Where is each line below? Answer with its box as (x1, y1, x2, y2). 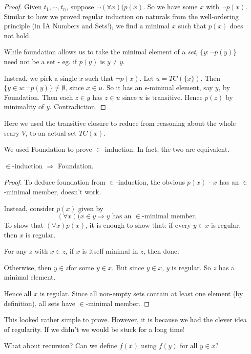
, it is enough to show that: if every (85, 220, 191, 230)
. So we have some (143, 1, 198, 11)
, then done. (143, 246, 179, 256)
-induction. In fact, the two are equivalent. (103, 144, 230, 154)
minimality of (4, 101, 44, 112)
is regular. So (171, 262, 211, 272)
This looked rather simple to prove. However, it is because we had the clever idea (4, 314, 247, 325)
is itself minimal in (82, 246, 138, 256)
